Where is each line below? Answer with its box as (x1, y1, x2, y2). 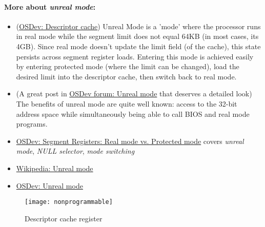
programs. (16, 118, 48, 129)
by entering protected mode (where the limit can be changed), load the (16, 61, 239, 72)
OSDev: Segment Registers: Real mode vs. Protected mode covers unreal (16, 135, 244, 146)
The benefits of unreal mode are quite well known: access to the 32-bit (16, 98, 237, 109)
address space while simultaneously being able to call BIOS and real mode (16, 108, 250, 119)
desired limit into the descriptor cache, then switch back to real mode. (16, 71, 237, 81)
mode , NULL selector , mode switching (16, 146, 135, 156)
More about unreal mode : (4, 1, 96, 12)
